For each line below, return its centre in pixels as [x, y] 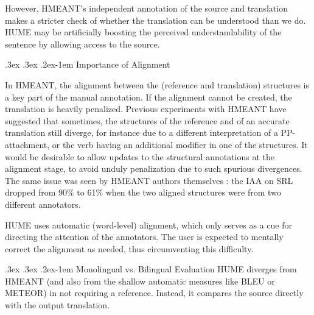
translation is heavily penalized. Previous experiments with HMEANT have [146, 109]
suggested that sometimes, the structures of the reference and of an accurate [147, 120]
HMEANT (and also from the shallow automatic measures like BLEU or [140, 281]
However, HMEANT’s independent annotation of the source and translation [146, 8]
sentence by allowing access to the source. [82, 44]
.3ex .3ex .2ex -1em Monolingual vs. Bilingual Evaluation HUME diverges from [151, 269]
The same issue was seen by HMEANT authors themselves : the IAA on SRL [149, 180]
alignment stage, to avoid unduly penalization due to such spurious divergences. [154, 168]
